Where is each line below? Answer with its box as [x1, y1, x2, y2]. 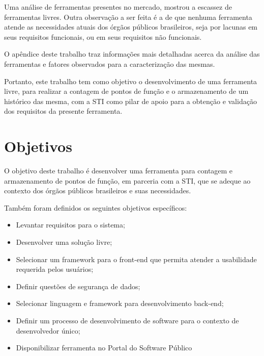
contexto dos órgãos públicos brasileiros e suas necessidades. [4, 185, 191, 196]
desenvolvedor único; [16, 325, 80, 336]
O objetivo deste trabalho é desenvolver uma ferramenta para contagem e [4, 165, 233, 176]
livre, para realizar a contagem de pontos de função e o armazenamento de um [4, 86, 249, 96]
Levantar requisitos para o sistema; [16, 219, 125, 230]
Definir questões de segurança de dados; [16, 281, 140, 291]
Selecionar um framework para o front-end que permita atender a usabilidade [16, 253, 257, 264]
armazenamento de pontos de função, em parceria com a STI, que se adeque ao [4, 175, 251, 186]
